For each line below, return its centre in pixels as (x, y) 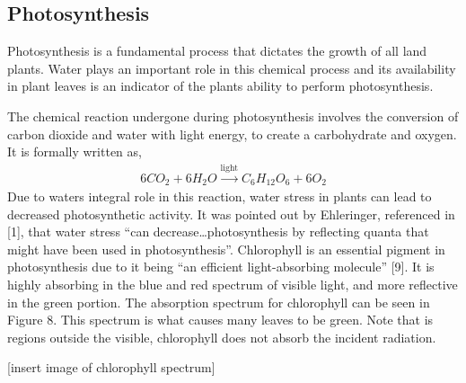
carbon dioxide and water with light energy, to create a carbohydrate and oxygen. (232, 134)
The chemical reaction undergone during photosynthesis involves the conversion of (233, 116)
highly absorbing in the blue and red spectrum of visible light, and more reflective (233, 285)
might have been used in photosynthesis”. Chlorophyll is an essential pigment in (226, 249)
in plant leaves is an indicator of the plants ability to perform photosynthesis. (220, 86)
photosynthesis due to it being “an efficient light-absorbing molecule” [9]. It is (221, 267)
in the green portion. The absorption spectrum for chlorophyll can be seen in (219, 302)
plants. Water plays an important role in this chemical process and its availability (232, 68)
